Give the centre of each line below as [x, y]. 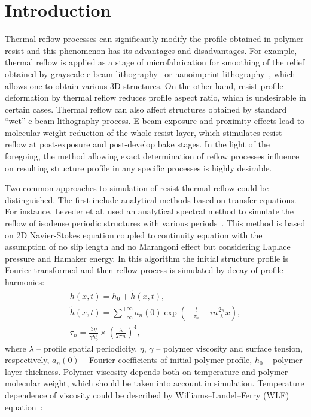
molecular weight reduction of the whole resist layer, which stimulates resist [144, 132]
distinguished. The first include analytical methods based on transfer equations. [151, 199]
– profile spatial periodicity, [87, 348]
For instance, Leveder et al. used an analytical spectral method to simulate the [150, 211]
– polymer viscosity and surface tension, [229, 348]
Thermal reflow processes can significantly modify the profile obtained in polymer [154, 39]
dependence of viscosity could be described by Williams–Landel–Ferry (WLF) [147, 395]
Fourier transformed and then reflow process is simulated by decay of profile [144, 270]
